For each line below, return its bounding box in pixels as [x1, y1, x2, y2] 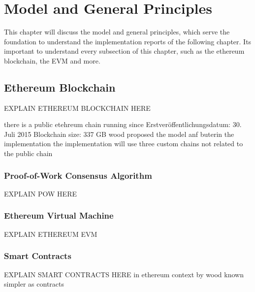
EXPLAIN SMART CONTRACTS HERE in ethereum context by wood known [4, 269, 244, 279]
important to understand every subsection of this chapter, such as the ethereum [4, 46, 245, 56]
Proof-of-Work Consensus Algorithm [4, 169, 152, 181]
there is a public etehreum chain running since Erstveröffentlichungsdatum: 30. [4, 119, 242, 130]
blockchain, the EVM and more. [4, 55, 100, 65]
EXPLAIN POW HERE [4, 188, 77, 198]
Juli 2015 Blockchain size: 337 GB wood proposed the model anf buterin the [4, 129, 234, 139]
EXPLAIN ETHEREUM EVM [4, 228, 97, 239]
